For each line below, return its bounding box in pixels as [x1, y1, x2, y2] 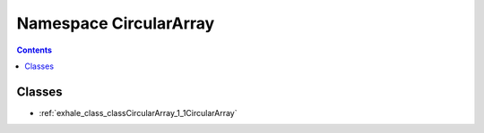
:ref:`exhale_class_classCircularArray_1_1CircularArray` [39, 107, 238, 118]
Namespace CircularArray [16, 13, 215, 33]
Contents [16, 45, 53, 55]
